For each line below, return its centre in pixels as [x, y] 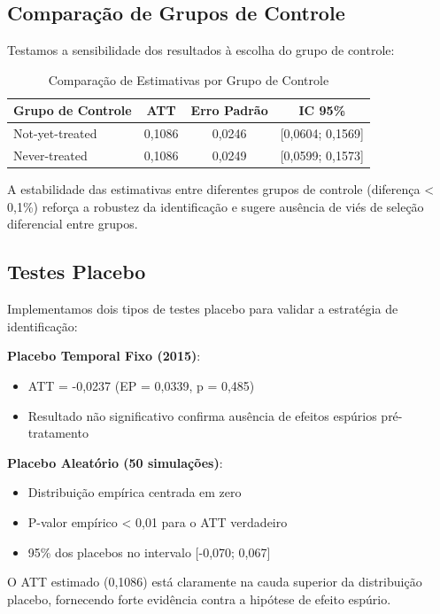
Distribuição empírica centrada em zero [135, 492]
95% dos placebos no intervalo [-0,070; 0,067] [149, 552]
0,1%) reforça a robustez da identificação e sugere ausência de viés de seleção [216, 206]
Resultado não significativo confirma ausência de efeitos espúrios [202, 415]
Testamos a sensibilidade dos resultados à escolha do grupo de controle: [201, 50]
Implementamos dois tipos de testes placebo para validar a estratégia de [203, 309]
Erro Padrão [229, 110]
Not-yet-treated [55, 133]
